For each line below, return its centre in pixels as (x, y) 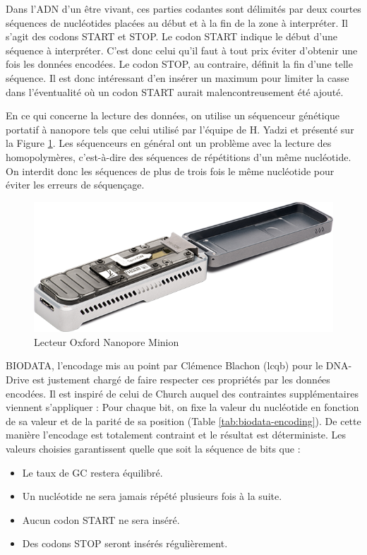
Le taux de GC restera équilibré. (92, 472)
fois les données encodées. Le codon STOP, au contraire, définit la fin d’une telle (179, 64)
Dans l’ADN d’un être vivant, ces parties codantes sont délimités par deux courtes (183, 8)
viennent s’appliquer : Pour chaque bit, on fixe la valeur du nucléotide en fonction (182, 407)
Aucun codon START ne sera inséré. (101, 519)
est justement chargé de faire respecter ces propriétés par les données (181, 379)
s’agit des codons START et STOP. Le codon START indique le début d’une (172, 36)
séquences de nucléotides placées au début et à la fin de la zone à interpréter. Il (177, 22)
